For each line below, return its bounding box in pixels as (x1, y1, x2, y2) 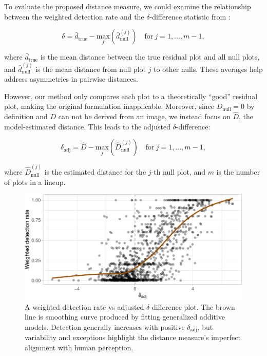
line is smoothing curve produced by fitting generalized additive (25, 311, 225, 322)
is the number (216, 166, 260, 177)
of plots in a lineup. (4, 176, 66, 187)
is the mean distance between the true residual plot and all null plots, (40, 51, 260, 62)
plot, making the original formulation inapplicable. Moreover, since (4, 101, 215, 111)
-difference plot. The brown (149, 301, 235, 312)
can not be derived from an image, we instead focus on (58, 111, 231, 122)
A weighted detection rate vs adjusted (25, 301, 144, 312)
